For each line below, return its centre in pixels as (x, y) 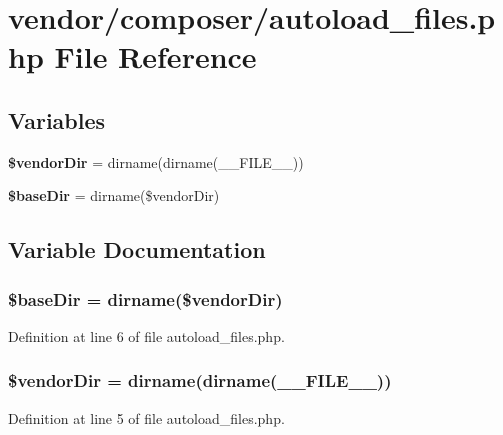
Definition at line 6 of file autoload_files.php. (146, 335)
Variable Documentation (137, 249)
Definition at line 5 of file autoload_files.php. (146, 417)
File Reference (155, 56)
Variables (57, 119)
